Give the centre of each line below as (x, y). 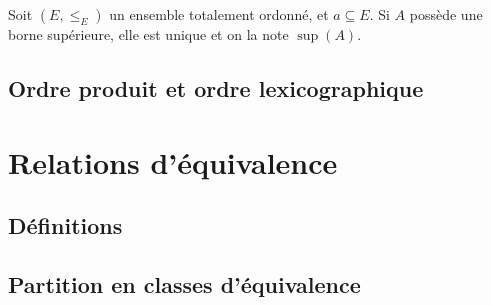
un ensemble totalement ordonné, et (219, 14)
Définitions (65, 225)
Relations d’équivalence (173, 161)
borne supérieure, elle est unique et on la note (148, 34)
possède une (446, 14)
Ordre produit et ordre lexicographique (216, 87)
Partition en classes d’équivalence (184, 283)
